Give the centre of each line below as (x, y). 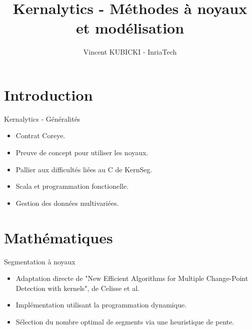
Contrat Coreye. (40, 135)
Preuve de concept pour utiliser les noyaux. (82, 152)
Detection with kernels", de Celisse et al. (77, 288)
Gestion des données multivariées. (67, 203)
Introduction (48, 94)
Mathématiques (58, 237)
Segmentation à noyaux (40, 261)
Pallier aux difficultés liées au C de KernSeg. (84, 169)
